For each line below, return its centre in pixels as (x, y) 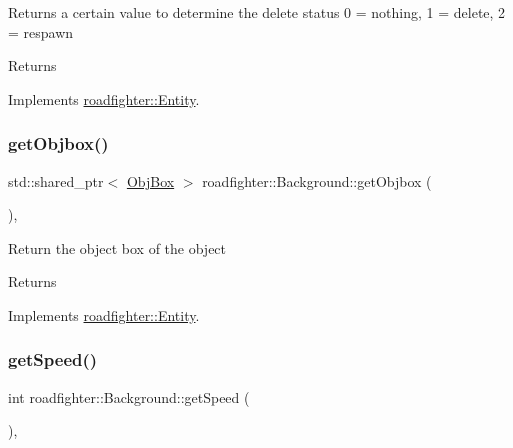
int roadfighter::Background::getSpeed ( (129, 396)
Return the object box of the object (117, 247)
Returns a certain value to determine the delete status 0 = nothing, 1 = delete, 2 (257, 12)
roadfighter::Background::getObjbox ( (317, 180)
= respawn (41, 31)
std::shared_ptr (56, 180)
